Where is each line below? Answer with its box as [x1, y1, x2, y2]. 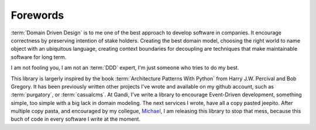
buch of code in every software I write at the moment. [11, 115, 140, 122]
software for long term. [11, 53, 67, 61]
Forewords [11, 9, 64, 22]
